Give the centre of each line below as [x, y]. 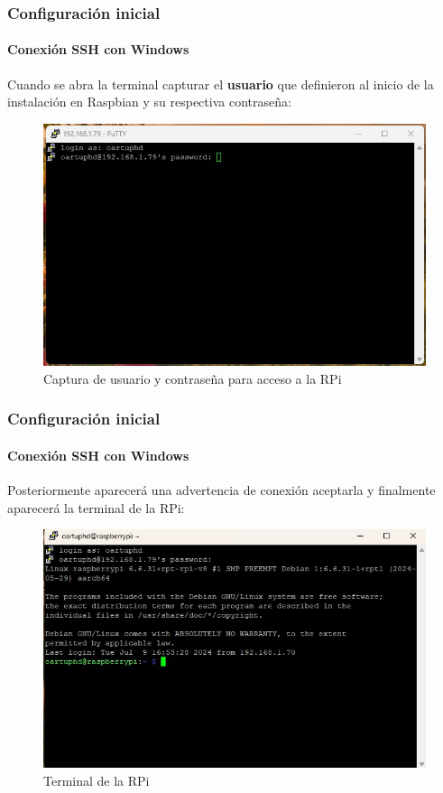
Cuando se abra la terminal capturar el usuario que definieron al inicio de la [221, 84]
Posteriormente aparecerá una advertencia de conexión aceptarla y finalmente [221, 489]
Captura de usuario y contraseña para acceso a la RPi [193, 378]
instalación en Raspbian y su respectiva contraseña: [149, 102]
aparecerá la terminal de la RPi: [96, 507]
